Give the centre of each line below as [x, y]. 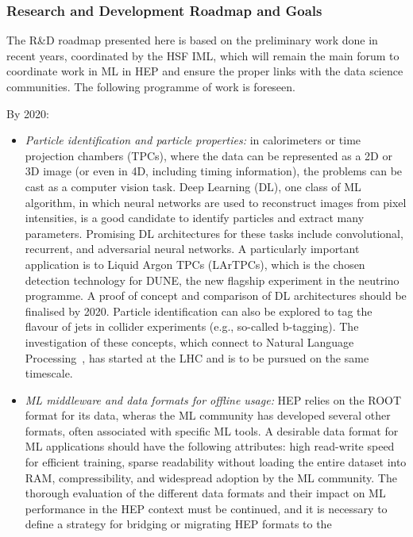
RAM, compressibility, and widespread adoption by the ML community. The [211, 477]
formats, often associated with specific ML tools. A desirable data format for [212, 430]
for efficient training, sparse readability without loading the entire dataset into [216, 462]
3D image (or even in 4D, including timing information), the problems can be [214, 171]
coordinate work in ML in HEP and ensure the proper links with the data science [205, 71]
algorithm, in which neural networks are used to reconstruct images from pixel [216, 202]
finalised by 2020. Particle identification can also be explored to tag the [199, 311]
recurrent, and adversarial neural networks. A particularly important [192, 249]
